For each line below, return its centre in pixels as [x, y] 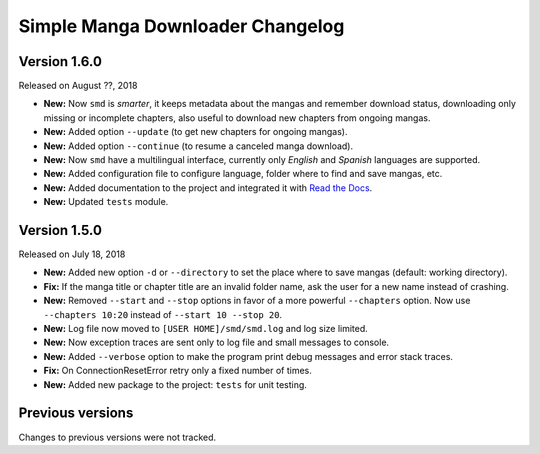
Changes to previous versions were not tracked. [117, 437]
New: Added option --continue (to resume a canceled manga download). [198, 146]
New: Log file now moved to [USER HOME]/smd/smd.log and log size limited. [206, 329]
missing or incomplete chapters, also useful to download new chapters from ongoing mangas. [237, 117]
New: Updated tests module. [106, 202]
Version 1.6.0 [60, 61]
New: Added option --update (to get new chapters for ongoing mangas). [195, 132]
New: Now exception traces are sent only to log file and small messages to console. [216, 342]
